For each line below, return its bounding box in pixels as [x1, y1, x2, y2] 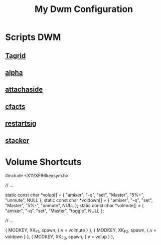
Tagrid [5, 51, 26, 60]
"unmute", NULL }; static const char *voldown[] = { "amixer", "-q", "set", [5, 197, 153, 203]
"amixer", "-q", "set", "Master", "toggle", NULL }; [5, 208, 104, 214]
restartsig [5, 119, 36, 128]
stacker [5, 136, 29, 145]
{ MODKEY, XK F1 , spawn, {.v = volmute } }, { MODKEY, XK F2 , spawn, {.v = [5, 227, 157, 235]
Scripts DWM [5, 31, 61, 43]
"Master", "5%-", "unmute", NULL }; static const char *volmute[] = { [5, 203, 144, 209]
